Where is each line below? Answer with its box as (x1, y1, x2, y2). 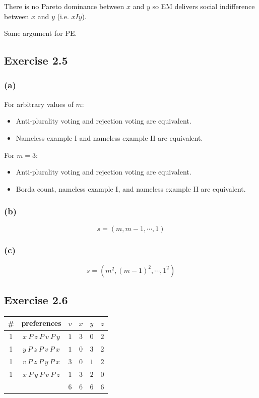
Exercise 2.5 (4, 52, 68, 68)
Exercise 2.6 (4, 292, 68, 308)
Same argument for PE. (4, 28, 77, 38)
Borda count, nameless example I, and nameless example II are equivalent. (16, 183, 246, 194)
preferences (21, 318, 61, 328)
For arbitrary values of (4, 98, 74, 109)
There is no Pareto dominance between (4, 1, 124, 11)
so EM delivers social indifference (152, 1, 255, 11)
